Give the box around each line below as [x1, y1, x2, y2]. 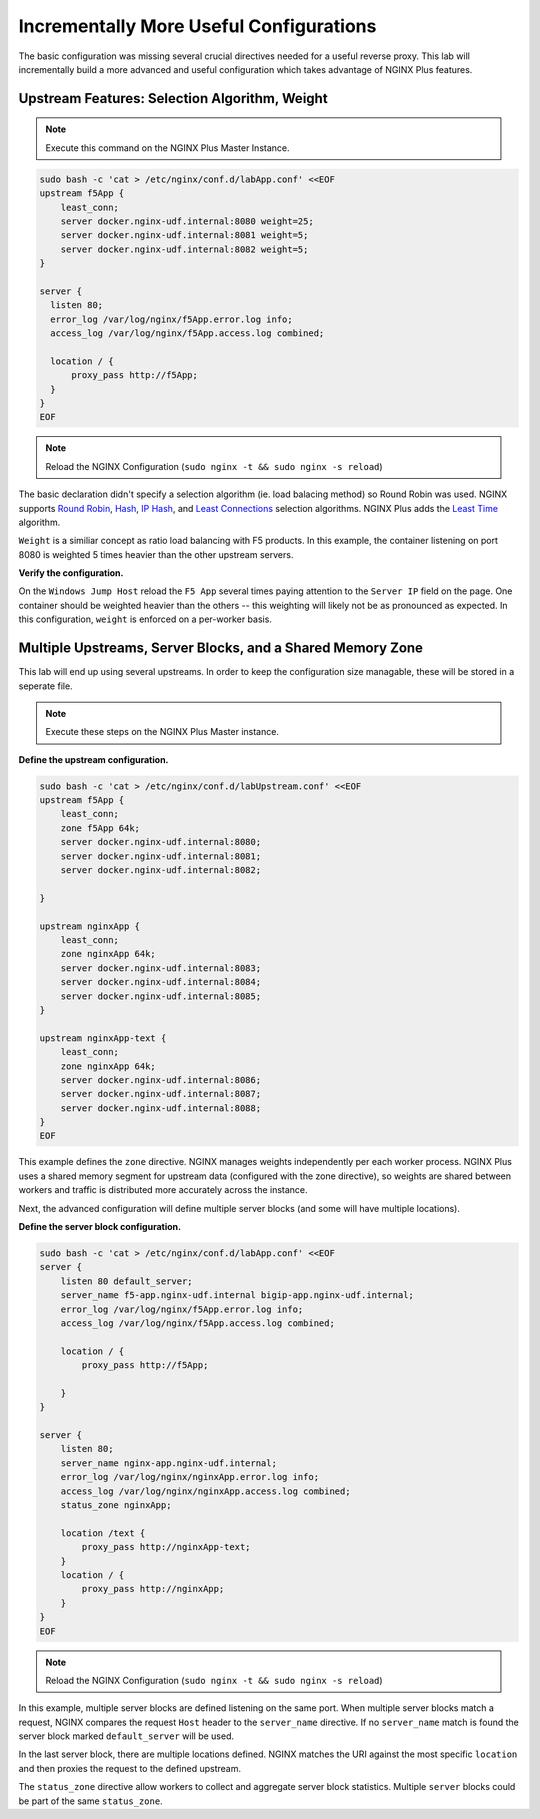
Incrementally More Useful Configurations [18, 15, 377, 37]
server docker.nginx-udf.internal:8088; [60, 1102, 262, 1114]
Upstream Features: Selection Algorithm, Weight [18, 90, 329, 107]
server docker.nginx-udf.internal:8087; [60, 1088, 262, 1100]
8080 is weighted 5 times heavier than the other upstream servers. [18, 548, 294, 560]
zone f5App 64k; [60, 822, 140, 834]
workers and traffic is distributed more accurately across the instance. [18, 1184, 309, 1196]
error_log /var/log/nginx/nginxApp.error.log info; [60, 1471, 320, 1483]
